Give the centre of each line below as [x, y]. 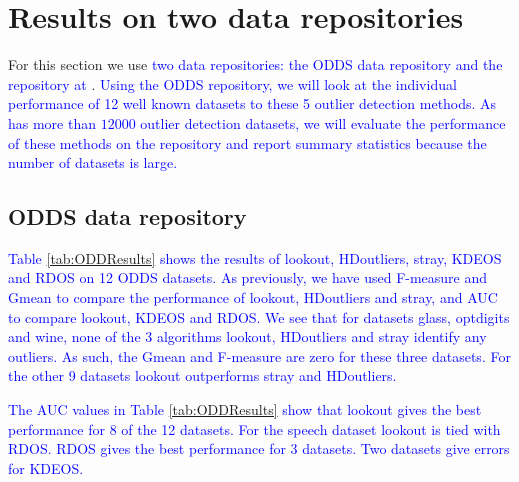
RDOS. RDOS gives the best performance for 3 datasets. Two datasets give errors [259, 448]
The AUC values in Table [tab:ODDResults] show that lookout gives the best [245, 409]
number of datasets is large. [93, 162]
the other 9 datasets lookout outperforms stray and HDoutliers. [202, 375]
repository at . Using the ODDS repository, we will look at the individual [232, 83]
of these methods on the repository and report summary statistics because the [247, 142]
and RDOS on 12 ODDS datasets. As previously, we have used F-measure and [248, 277]
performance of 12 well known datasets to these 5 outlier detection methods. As [252, 103]
